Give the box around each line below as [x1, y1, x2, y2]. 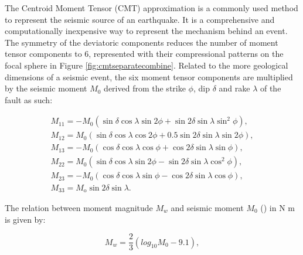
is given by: [5, 213, 46, 225]
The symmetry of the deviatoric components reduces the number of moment [5, 36, 278, 48]
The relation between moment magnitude [5, 201, 153, 213]
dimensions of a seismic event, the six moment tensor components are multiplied [5, 70, 293, 83]
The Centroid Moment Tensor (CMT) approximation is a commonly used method [5, 2, 298, 13]
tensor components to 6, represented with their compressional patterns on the [5, 47, 284, 60]
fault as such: [5, 93, 53, 106]
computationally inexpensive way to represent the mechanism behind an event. [5, 25, 288, 37]
